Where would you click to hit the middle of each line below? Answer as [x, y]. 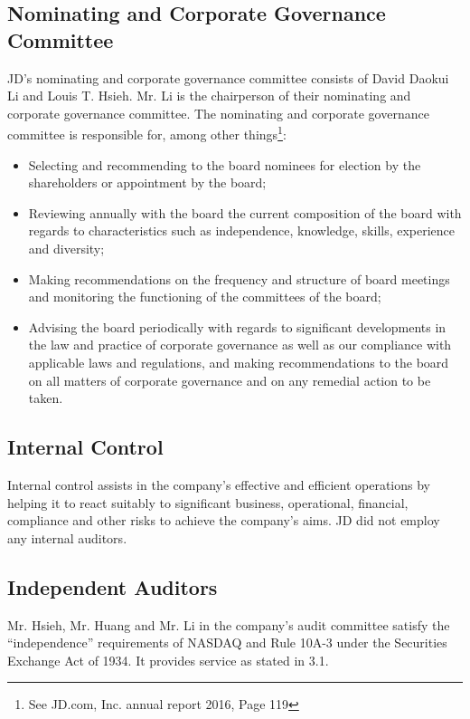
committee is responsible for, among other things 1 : [147, 133]
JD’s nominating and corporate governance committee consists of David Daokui [228, 77]
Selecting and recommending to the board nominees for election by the [225, 164]
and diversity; [66, 248]
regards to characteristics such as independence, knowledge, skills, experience [242, 230]
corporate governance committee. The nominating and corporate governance [218, 113]
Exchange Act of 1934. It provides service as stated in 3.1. [168, 660]
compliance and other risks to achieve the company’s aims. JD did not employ [224, 520]
